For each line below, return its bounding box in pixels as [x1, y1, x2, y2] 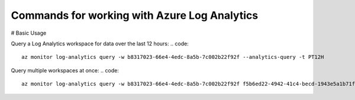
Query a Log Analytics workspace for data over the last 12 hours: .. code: [11, 40, 189, 47]
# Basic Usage [11, 29, 47, 36]
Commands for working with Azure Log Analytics [11, 9, 259, 22]
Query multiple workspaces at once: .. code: [11, 66, 120, 74]
